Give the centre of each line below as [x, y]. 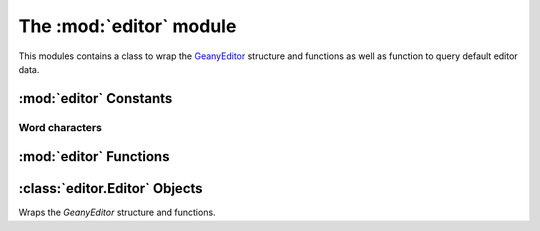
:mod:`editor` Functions [94, 156]
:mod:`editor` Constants [95, 98]
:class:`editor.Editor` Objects [111, 188]
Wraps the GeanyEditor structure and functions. [117, 212]
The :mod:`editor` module [127, 26]
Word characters [60, 127]
